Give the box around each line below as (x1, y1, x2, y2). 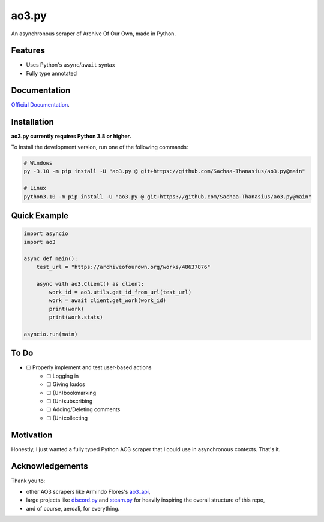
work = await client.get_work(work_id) (49, 297, 166, 304)
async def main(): (23, 255, 78, 262)
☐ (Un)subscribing (46, 397, 93, 405)
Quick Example (11, 210, 69, 221)
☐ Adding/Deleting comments (46, 406, 121, 413)
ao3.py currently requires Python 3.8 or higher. (11, 132, 131, 140)
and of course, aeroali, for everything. (26, 505, 120, 512)
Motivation (11, 430, 53, 440)
